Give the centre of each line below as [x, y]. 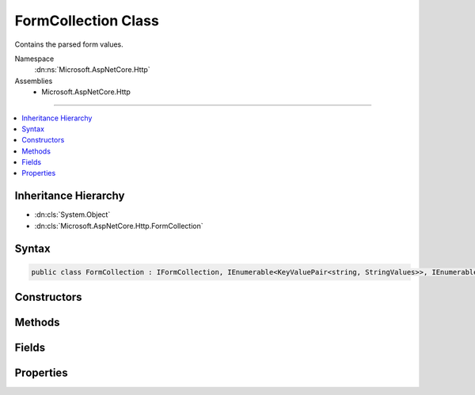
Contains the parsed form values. [69, 44]
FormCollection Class [87, 21]
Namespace [34, 59]
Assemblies [34, 81]
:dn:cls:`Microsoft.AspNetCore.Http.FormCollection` [119, 226]
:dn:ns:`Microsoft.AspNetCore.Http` [92, 70]
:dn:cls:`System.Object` [72, 215]
